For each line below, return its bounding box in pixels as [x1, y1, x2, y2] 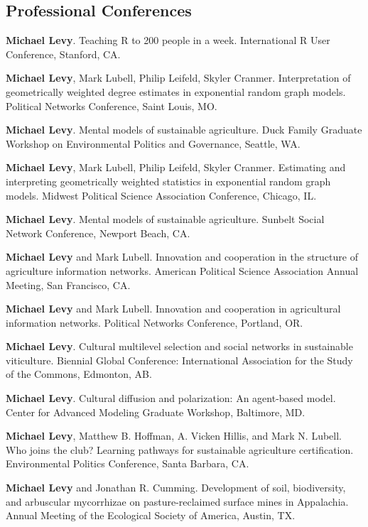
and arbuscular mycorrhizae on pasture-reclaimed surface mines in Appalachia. [6, 494, 349, 509]
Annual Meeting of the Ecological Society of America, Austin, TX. [6, 508, 296, 523]
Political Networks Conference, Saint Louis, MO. [6, 98, 217, 113]
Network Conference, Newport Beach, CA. [6, 225, 190, 240]
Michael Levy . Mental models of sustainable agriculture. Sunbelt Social [6, 212, 325, 227]
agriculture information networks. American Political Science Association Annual [6, 263, 359, 278]
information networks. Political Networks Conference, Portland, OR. [6, 315, 303, 330]
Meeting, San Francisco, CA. [6, 277, 131, 292]
